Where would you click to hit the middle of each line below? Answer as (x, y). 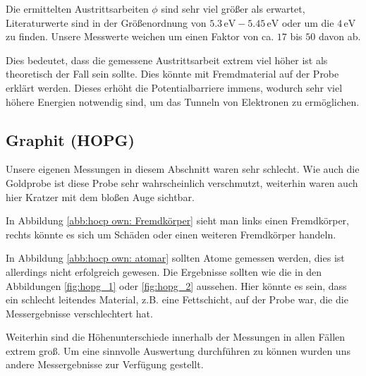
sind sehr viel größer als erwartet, (233, 8)
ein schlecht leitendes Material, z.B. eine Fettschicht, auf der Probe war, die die (177, 299)
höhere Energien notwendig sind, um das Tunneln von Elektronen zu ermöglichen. (183, 101)
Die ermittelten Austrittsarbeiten (77, 8)
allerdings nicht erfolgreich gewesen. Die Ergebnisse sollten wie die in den (164, 271)
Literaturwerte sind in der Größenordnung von (106, 22)
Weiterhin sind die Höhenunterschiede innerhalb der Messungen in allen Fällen (176, 337)
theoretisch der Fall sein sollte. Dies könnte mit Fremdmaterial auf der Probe (172, 74)
